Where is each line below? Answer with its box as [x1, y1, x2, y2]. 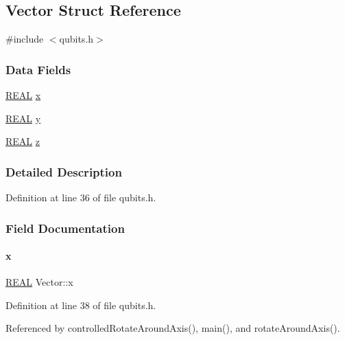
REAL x [5, 88, 41, 102]
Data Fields [5, 60, 71, 78]
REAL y [5, 111, 41, 125]
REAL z [5, 134, 40, 148]
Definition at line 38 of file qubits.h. [5, 297, 156, 312]
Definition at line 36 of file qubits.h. [5, 190, 156, 205]
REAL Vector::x [5, 275, 73, 289]
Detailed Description [5, 163, 122, 180]
